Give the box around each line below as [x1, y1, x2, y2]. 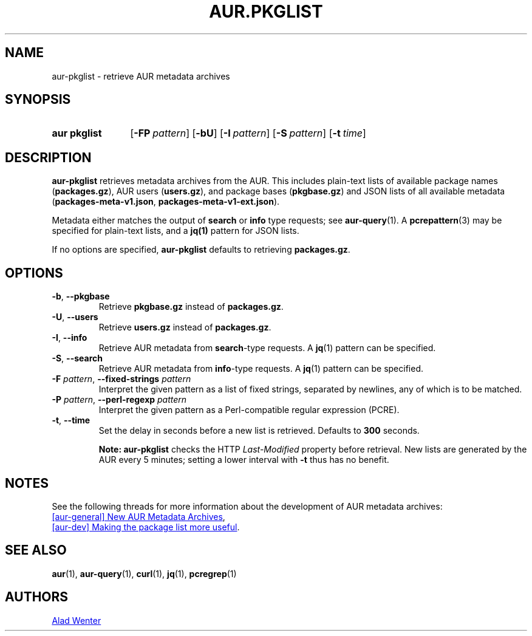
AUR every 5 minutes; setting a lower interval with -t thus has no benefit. [98, 454, 389, 465]
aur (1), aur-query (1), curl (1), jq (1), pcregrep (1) [52, 568, 237, 579]
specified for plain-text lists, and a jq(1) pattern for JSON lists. [52, 225, 299, 236]
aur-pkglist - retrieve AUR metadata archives [52, 70, 230, 81]
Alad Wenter [52, 615, 101, 626]
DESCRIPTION [5, 149, 92, 165]
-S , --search [52, 353, 103, 364]
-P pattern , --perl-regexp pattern [52, 394, 187, 405]
